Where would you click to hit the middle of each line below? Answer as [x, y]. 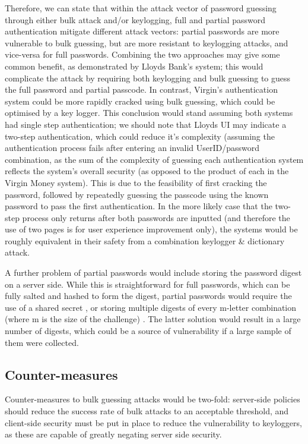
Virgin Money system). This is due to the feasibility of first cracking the [136, 182]
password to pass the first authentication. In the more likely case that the [139, 206]
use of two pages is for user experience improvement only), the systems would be [151, 229]
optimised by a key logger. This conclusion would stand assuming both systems [149, 113]
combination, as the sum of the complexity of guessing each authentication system [154, 159]
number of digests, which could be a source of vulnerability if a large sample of [148, 331]
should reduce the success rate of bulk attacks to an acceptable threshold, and [147, 411]
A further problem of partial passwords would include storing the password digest [153, 273]
